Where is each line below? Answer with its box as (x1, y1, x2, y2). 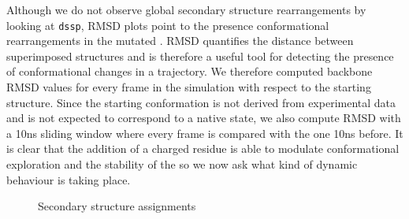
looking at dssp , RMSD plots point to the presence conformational (6, 17, 329, 33)
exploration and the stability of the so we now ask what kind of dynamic (6, 156, 358, 172)
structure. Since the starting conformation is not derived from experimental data (6, 94, 396, 110)
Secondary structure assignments (38, 198, 196, 214)
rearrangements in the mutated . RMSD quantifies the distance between (6, 32, 354, 49)
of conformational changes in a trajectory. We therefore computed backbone (6, 63, 373, 80)
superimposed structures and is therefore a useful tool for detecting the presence (6, 47, 394, 64)
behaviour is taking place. (6, 171, 131, 187)
